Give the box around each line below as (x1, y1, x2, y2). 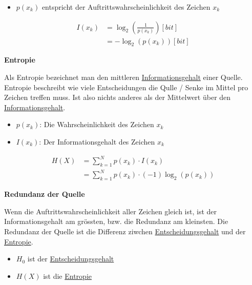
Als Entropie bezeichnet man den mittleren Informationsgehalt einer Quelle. (4, 72, 243, 83)
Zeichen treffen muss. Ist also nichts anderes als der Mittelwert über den (4, 92, 231, 103)
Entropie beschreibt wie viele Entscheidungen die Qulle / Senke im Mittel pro (4, 82, 248, 92)
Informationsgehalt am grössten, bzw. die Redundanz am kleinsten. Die (4, 216, 228, 227)
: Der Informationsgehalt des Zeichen (39, 136, 155, 147)
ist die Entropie (43, 270, 92, 281)
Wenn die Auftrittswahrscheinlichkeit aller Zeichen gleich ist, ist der (4, 206, 217, 216)
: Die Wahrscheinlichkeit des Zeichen (39, 119, 154, 130)
